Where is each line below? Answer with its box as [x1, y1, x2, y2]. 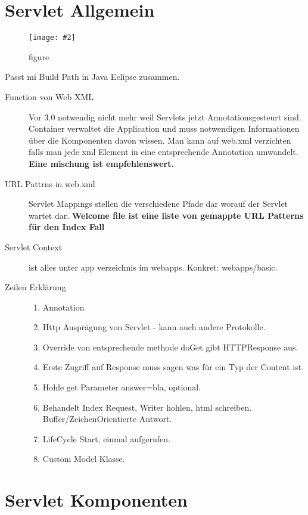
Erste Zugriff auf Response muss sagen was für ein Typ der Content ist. [42, 361, 304, 373]
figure [29, 50, 49, 63]
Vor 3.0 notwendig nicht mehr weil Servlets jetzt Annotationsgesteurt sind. [29, 110, 301, 123]
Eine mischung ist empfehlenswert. [29, 157, 174, 169]
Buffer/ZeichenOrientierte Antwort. [42, 412, 172, 425]
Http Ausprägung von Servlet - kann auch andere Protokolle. [42, 321, 266, 333]
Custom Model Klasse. [42, 452, 125, 465]
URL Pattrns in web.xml [5, 177, 95, 190]
